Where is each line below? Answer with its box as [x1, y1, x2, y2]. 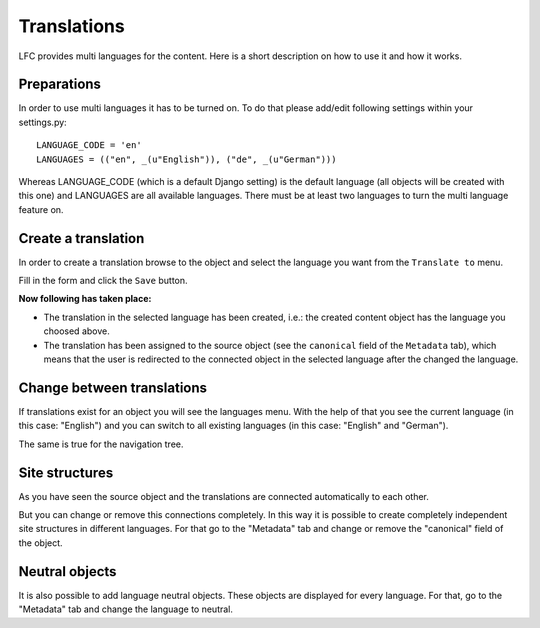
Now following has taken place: [18, 293, 152, 305]
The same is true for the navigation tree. [18, 438, 184, 450]
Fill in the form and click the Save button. [18, 275, 189, 287]
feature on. [18, 203, 64, 215]
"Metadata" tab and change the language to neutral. [18, 603, 234, 615]
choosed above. [43, 325, 110, 337]
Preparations [18, 76, 102, 93]
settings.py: [18, 116, 67, 128]
